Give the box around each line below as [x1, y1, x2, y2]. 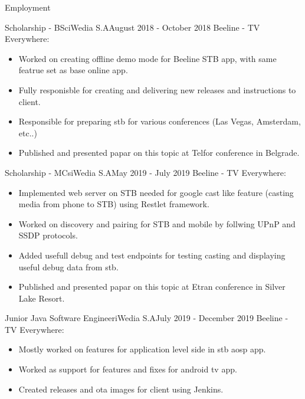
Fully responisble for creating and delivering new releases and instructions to [18, 83, 296, 96]
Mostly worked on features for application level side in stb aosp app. [18, 343, 266, 355]
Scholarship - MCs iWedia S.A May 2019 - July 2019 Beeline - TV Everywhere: [5, 166, 286, 178]
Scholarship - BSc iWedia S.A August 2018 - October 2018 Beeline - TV [5, 21, 260, 33]
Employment [5, 1, 51, 13]
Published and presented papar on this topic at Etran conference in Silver [18, 280, 286, 293]
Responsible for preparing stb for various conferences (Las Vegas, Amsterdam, [18, 115, 301, 127]
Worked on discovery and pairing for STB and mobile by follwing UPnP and [18, 217, 296, 230]
